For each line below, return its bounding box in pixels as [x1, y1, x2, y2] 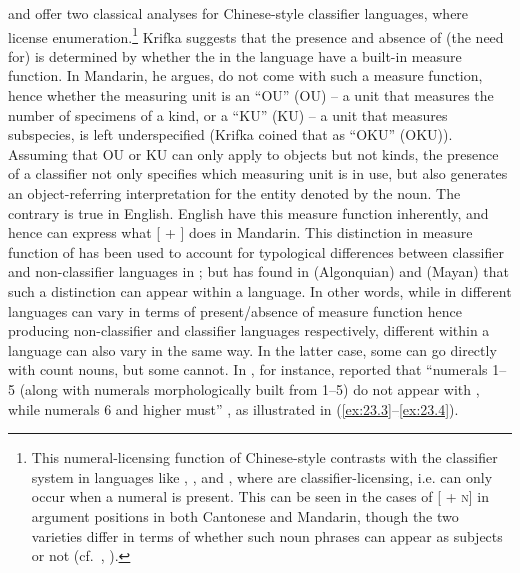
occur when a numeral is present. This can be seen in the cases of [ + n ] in [31, 486, 489, 507]
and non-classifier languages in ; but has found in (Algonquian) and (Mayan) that [8, 261, 509, 282]
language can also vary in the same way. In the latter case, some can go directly [8, 339, 497, 360]
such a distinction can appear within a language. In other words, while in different [8, 280, 512, 301]
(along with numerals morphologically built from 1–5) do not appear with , [19, 378, 480, 399]
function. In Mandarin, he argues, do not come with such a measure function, [8, 65, 483, 86]
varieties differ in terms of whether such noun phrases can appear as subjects [31, 525, 503, 546]
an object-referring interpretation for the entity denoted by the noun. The [8, 183, 461, 203]
